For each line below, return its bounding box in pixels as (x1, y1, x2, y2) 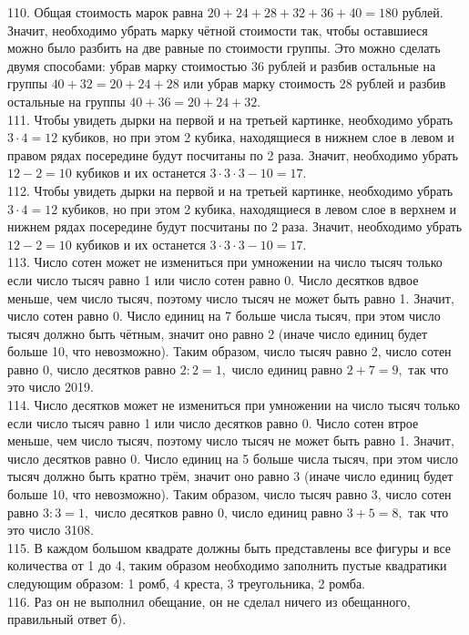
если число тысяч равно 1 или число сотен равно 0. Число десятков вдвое (7, 270, 419, 289)
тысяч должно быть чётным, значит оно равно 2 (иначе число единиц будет (7, 323, 428, 343)
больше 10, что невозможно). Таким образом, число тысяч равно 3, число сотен (7, 485, 452, 504)
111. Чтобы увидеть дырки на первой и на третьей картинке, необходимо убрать (7, 109, 454, 128)
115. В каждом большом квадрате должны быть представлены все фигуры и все (7, 538, 452, 557)
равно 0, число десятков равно (7, 359, 177, 378)
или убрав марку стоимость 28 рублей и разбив (183, 74, 446, 93)
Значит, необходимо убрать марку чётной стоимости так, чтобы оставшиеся (7, 20, 428, 39)
